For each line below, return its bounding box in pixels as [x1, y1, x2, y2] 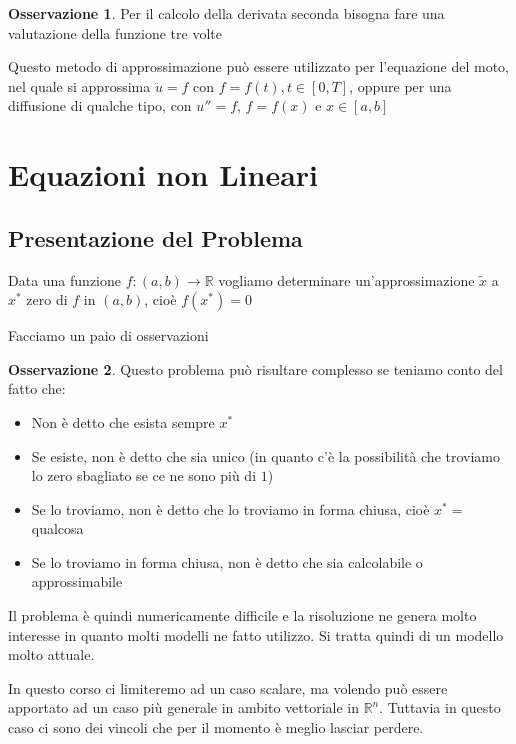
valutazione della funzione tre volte [8, 22, 222, 43]
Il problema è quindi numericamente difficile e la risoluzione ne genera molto [8, 605, 477, 626]
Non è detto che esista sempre [31, 411, 215, 432]
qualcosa [31, 518, 84, 539]
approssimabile [31, 571, 123, 592]
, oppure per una [349, 75, 452, 96]
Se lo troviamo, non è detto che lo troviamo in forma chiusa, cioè [31, 498, 430, 519]
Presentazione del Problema [8, 222, 303, 253]
